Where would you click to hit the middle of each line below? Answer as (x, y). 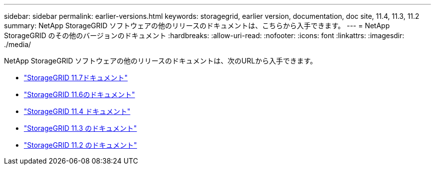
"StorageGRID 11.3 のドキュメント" (80, 128)
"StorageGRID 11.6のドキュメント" (79, 94)
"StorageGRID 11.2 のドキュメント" (80, 145)
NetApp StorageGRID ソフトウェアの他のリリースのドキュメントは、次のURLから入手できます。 (161, 61)
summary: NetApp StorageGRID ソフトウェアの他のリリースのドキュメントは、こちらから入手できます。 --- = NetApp (197, 26)
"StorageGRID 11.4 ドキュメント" (77, 111)
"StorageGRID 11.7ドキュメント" (76, 78)
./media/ (18, 44)
